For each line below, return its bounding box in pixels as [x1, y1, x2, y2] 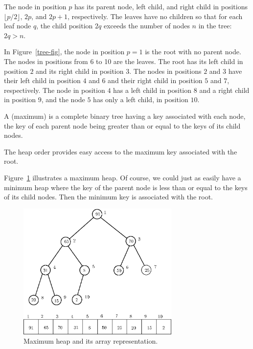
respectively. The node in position [4, 85, 105, 95]
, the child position [36, 21, 93, 31]
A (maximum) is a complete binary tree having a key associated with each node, [4, 110, 246, 121]
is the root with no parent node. [145, 46, 241, 57]
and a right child [199, 85, 250, 95]
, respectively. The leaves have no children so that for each [68, 11, 243, 21]
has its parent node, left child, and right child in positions [74, 1, 248, 11]
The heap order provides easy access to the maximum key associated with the [4, 146, 237, 156]
